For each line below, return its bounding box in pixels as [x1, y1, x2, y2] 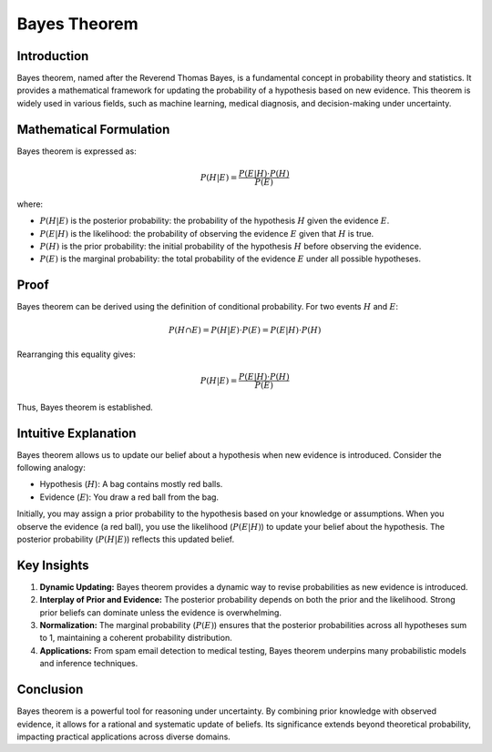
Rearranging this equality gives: [16, 349, 136, 360]
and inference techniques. [39, 658, 138, 669]
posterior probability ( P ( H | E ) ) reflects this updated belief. [16, 534, 235, 545]
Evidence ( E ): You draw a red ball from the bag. [39, 492, 219, 503]
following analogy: [16, 462, 86, 473]
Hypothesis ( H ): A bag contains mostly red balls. [39, 479, 223, 490]
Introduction [16, 48, 89, 64]
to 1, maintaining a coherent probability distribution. [39, 633, 232, 644]
